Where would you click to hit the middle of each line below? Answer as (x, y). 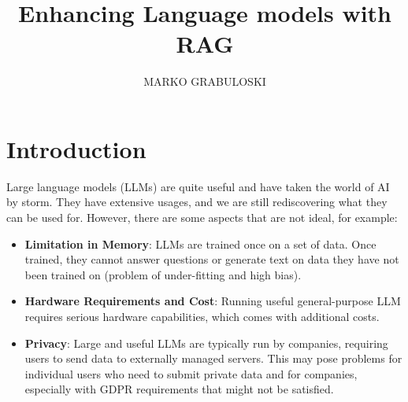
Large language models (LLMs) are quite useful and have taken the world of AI (198, 186)
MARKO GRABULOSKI (205, 81)
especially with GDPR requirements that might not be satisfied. (179, 389)
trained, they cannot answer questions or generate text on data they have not (212, 259)
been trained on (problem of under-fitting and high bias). (163, 274)
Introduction (76, 148)
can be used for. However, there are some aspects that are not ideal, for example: (202, 218)
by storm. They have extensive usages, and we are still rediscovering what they (197, 202)
